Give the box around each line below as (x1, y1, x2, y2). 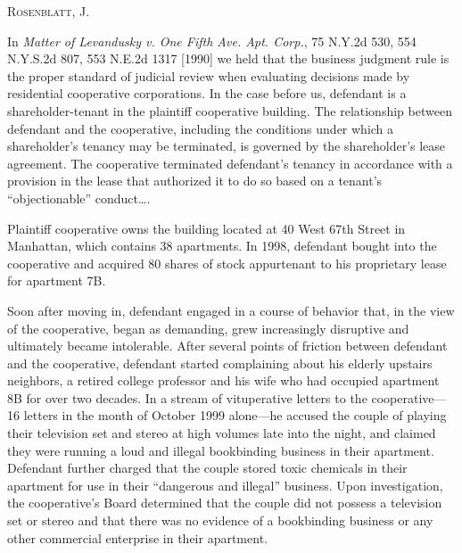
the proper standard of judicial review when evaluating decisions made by (7, 66, 410, 85)
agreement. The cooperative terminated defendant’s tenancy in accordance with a (7, 153, 453, 172)
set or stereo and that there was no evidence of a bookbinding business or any (7, 511, 433, 530)
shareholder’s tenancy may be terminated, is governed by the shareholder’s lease (7, 136, 446, 155)
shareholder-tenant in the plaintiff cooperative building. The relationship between (7, 101, 452, 120)
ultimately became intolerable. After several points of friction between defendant (7, 336, 448, 355)
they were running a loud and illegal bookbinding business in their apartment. (7, 441, 434, 459)
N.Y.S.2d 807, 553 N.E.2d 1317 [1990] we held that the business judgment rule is (7, 49, 450, 68)
